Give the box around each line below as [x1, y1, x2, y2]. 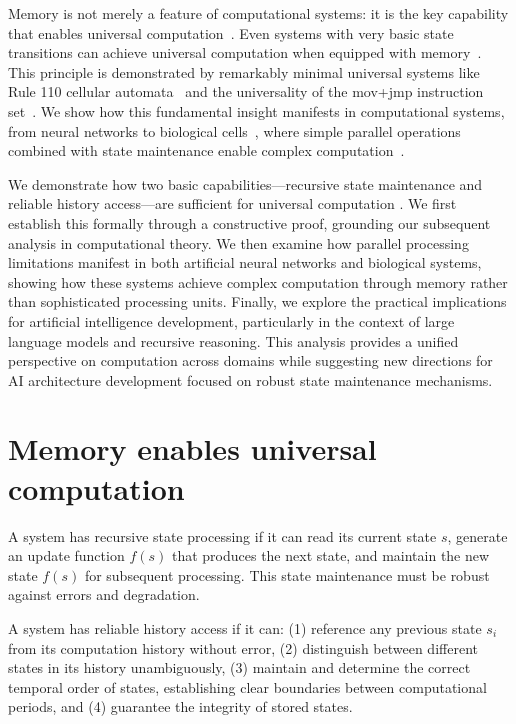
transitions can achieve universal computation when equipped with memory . [8, 42, 482, 63]
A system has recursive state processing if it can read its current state [8, 525, 437, 546]
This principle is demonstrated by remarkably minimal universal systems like [8, 61, 480, 82]
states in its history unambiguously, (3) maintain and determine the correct [8, 657, 471, 678]
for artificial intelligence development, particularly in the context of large [8, 310, 455, 331]
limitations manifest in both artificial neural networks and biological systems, [8, 252, 482, 273]
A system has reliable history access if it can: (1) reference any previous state [8, 617, 482, 638]
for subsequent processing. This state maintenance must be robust [84, 564, 490, 585]
